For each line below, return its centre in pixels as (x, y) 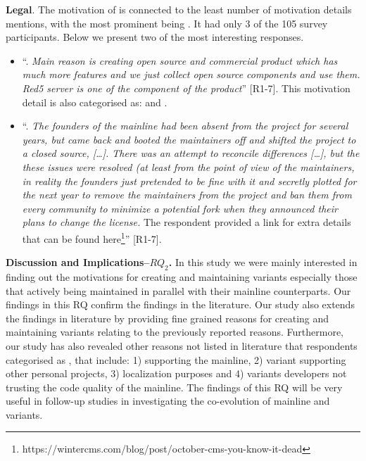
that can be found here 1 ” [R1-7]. (92, 237)
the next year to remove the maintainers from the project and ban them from (187, 195)
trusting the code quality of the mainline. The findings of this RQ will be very (174, 387)
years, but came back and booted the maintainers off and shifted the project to (189, 139)
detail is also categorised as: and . (95, 102)
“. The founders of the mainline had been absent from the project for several (185, 126)
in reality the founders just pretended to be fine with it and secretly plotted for (189, 181)
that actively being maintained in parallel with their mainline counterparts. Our (178, 290)
